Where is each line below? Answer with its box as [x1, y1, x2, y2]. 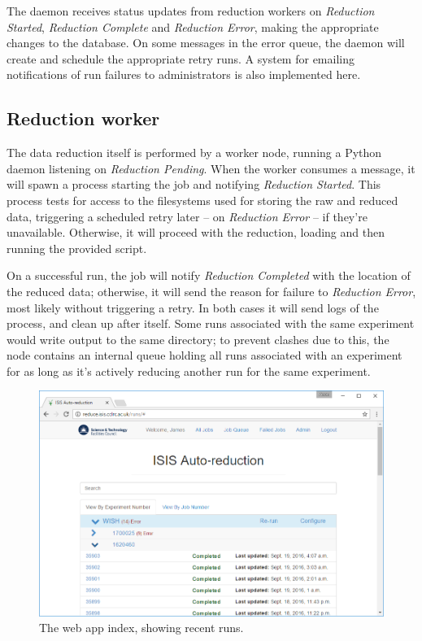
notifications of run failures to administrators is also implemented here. [7, 66, 361, 83]
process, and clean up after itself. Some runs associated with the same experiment [7, 315, 415, 332]
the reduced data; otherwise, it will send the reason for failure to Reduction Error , [7, 282, 416, 299]
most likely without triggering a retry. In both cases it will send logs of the [7, 299, 379, 316]
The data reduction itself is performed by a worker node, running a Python [7, 144, 382, 161]
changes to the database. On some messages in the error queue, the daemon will [7, 34, 405, 51]
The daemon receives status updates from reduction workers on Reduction [7, 2, 375, 19]
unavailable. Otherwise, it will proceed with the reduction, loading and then [7, 224, 385, 241]
